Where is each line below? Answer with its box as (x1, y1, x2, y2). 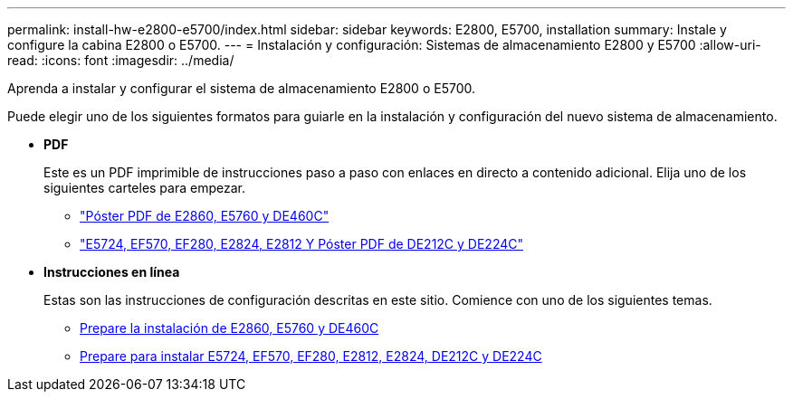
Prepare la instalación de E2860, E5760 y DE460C (80, 320, 379, 336)
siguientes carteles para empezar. (43, 180, 245, 195)
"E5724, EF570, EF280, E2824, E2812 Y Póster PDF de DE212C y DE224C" (80, 236, 523, 252)
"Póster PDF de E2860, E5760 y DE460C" (80, 208, 330, 223)
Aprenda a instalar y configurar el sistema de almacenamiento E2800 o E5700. (7, 81, 475, 96)
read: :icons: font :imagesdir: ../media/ (7, 52, 234, 68)
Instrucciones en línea (43, 264, 180, 280)
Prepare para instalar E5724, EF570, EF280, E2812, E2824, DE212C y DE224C (80, 348, 542, 364)
